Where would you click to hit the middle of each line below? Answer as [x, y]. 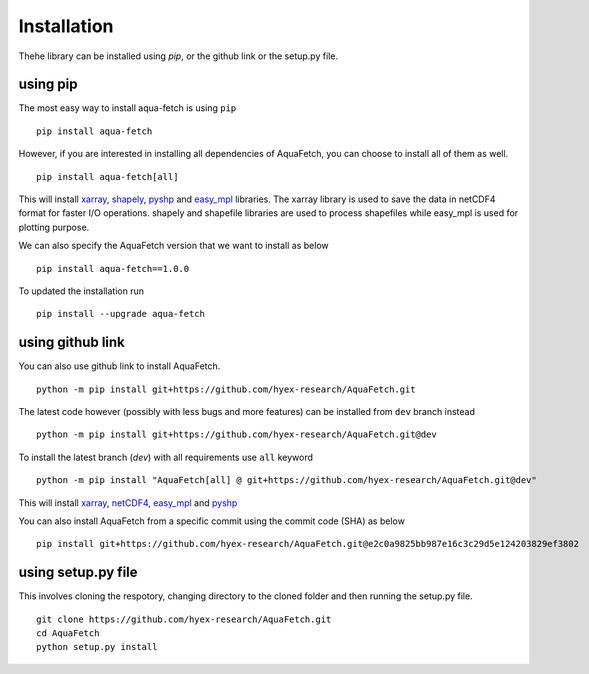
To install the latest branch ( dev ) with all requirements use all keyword [166, 457]
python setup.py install [97, 647]
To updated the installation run [81, 291]
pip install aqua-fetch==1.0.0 [113, 268]
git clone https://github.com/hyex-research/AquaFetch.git [184, 619]
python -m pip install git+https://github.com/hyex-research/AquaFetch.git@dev [236, 434]
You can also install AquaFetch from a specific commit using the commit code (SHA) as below [211, 521]
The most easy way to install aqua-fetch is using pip [127, 108]
